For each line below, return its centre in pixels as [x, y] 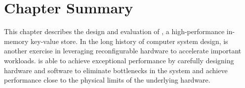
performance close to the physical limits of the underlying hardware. [107, 80]
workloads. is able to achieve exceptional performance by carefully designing [119, 60]
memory [16, 41]
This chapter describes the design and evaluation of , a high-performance [114, 31]
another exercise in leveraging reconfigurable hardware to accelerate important [123, 51]
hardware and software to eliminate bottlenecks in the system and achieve [116, 70]
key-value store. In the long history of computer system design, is [129, 41]
